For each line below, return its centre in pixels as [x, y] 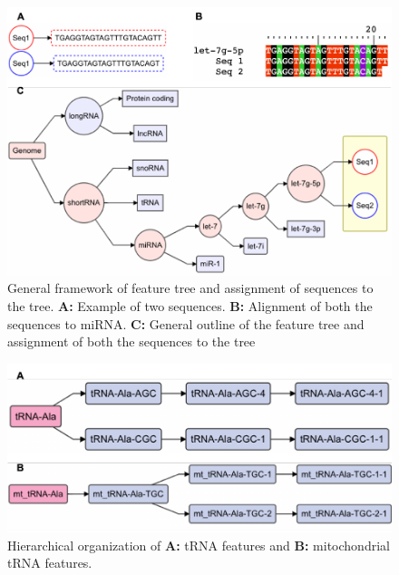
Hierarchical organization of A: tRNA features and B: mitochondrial [199, 545]
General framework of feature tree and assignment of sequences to [190, 288]
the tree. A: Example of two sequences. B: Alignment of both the [190, 306]
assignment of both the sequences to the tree [131, 341]
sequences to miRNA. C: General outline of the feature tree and [186, 323]
